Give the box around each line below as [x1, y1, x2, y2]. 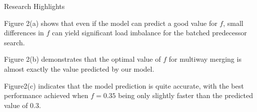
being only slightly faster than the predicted [118, 90, 253, 101]
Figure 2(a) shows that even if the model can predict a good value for [4, 17, 217, 28]
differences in [4, 27, 44, 38]
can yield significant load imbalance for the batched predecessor [52, 27, 247, 38]
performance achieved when [4, 90, 88, 101]
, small [223, 17, 243, 28]
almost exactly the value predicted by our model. [4, 63, 154, 74]
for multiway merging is [168, 54, 241, 64]
